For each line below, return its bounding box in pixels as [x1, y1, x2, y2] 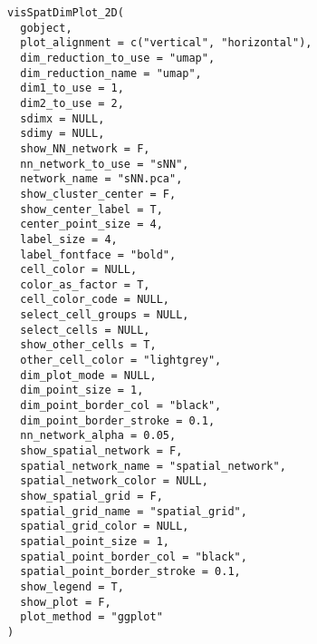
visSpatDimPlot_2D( [7, 6, 124, 19]
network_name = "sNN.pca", [20, 172, 183, 186]
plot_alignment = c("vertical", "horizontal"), [20, 36, 312, 50]
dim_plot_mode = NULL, [20, 368, 157, 382]
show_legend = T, [20, 580, 124, 593]
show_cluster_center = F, [20, 187, 177, 200]
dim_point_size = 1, [20, 384, 144, 397]
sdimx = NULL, [20, 112, 105, 125]
